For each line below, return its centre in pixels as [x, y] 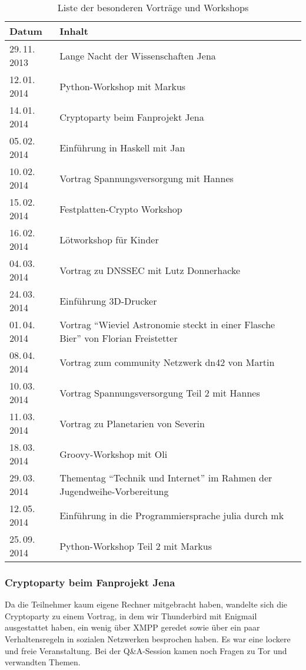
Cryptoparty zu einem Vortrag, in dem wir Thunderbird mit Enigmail [131, 615]
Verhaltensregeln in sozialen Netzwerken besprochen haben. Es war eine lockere [148, 639]
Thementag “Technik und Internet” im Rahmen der [166, 478]
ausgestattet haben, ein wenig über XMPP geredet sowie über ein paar [132, 627]
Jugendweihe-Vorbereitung [114, 491]
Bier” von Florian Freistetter [119, 338]
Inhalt [74, 31]
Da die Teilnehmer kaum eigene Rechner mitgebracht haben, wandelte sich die [146, 604]
